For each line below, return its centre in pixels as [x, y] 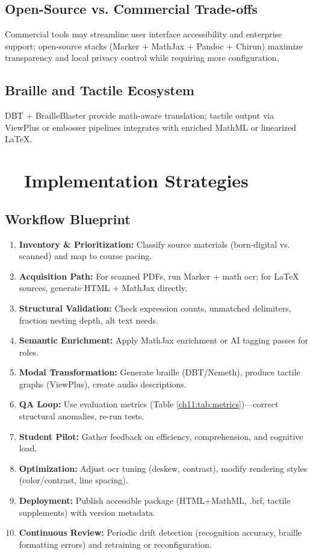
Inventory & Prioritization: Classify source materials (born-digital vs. [154, 244]
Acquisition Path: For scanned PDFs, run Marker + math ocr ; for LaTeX [159, 276]
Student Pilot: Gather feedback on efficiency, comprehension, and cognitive [161, 436]
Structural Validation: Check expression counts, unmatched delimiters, [155, 308]
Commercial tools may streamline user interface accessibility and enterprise [144, 34]
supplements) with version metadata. [87, 512]
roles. [29, 352]
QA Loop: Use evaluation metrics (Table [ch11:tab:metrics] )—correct [149, 404]
